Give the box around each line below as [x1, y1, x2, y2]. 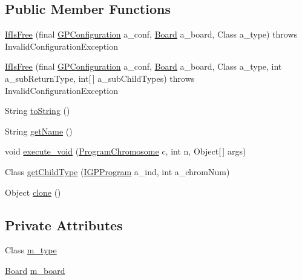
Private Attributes [5, 215, 123, 234]
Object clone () [5, 185, 61, 198]
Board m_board [5, 264, 65, 276]
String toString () [5, 104, 70, 117]
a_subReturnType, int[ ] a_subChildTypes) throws [5, 72, 195, 84]
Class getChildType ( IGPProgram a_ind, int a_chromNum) [5, 165, 230, 178]
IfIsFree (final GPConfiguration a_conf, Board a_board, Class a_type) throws [5, 28, 298, 41]
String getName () [5, 124, 73, 137]
